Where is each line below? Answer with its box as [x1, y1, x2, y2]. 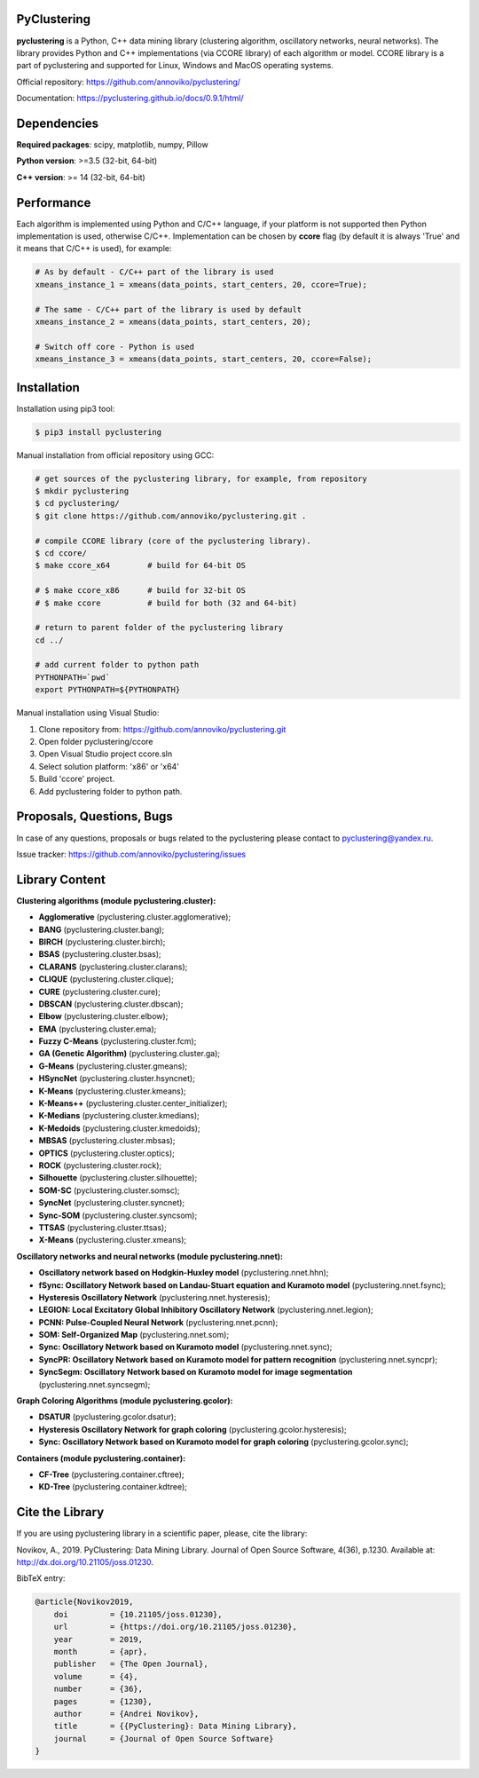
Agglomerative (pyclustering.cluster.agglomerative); [38, 912, 232, 922]
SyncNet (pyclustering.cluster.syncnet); [38, 1197, 185, 1208]
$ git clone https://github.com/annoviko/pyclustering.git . [35, 510, 307, 521]
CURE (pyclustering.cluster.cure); [38, 986, 161, 997]
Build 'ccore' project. [38, 773, 115, 785]
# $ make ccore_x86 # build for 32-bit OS [35, 586, 246, 596]
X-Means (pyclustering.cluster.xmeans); [38, 1235, 186, 1245]
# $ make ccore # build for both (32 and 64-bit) [35, 597, 297, 608]
